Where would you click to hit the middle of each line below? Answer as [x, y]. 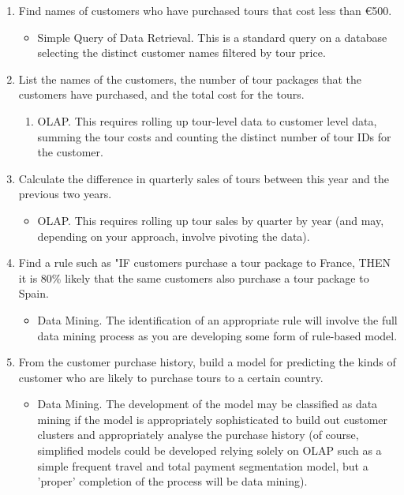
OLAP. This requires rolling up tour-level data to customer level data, [207, 120]
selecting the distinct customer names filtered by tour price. [181, 52]
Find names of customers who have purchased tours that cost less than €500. [205, 10]
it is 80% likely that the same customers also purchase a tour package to [194, 277]
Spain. [34, 293]
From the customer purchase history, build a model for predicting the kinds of [207, 362]
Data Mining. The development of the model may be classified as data [208, 404]
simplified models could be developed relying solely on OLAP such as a [209, 450]
